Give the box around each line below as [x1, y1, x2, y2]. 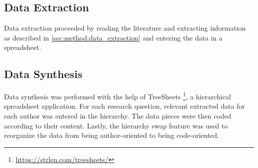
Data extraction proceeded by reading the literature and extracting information [4, 23, 246, 33]
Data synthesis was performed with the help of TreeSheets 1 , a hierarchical [4, 90, 231, 101]
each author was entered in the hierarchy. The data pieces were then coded [4, 111, 232, 121]
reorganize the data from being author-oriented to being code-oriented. [4, 130, 219, 140]
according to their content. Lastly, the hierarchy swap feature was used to [4, 120, 228, 130]
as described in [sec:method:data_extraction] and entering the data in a [4, 32, 223, 42]
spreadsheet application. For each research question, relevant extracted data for [4, 101, 245, 111]
